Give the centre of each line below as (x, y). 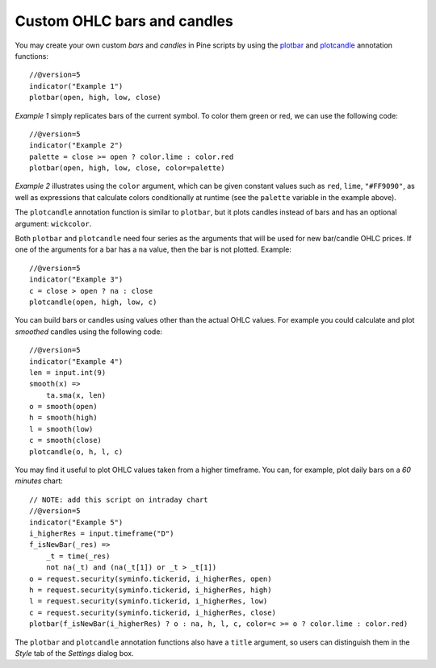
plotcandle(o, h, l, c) (76, 451)
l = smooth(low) (61, 429)
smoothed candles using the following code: (89, 332)
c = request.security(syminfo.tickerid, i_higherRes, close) (153, 612)
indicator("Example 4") (76, 361)
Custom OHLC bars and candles (124, 21)
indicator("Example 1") (76, 86)
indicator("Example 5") (76, 522)
